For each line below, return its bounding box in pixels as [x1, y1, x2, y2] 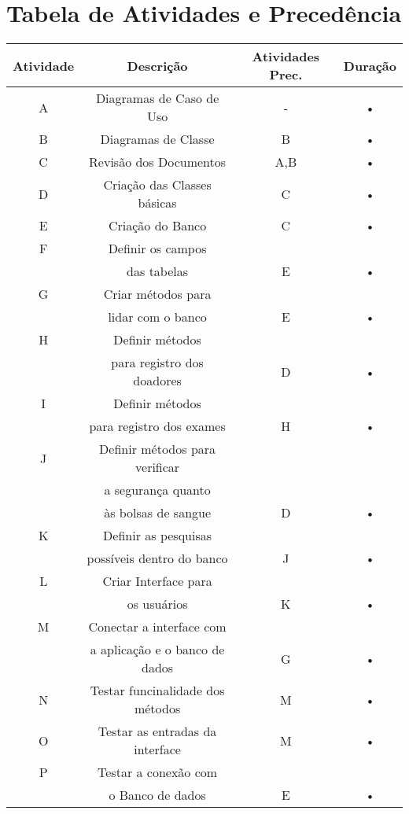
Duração [343, 56, 396, 75]
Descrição [127, 56, 188, 75]
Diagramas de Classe [100, 130, 215, 149]
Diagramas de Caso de [95, 89, 219, 108]
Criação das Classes [103, 175, 212, 194]
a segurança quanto [104, 481, 211, 499]
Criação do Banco [108, 216, 207, 235]
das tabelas [127, 262, 189, 281]
